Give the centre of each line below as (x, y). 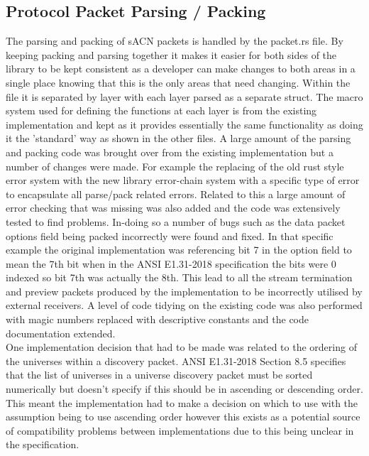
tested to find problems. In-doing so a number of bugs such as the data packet (176, 221)
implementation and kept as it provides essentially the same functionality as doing (184, 124)
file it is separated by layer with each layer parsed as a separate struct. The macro (184, 96)
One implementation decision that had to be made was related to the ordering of (181, 347)
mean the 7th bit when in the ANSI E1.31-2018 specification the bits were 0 (171, 263)
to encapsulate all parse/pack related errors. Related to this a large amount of (176, 194)
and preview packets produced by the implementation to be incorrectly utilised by (184, 291)
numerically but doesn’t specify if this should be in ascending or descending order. (184, 389)
